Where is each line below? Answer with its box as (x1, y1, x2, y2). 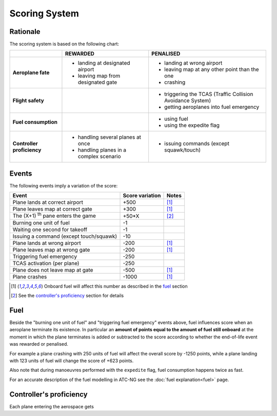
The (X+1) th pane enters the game (12, 211, 96, 219)
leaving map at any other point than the (164, 66, 259, 73)
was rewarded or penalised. (9, 341, 69, 347)
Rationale (9, 27, 41, 36)
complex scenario (77, 153, 121, 160)
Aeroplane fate (12, 69, 50, 77)
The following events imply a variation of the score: (9, 182, 118, 188)
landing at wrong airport (164, 60, 223, 67)
